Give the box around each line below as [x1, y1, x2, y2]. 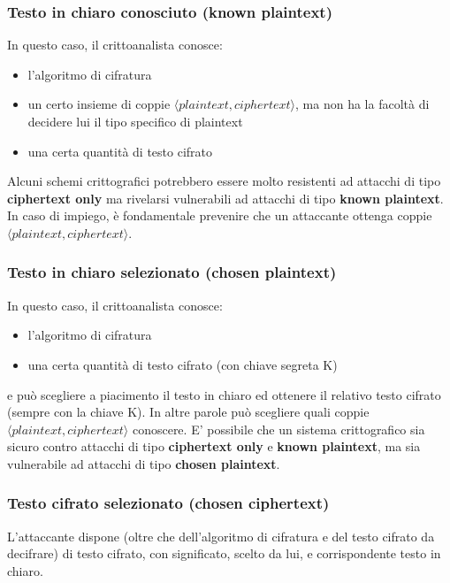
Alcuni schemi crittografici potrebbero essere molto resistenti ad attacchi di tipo [7, 172, 441, 190]
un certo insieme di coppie [27, 95, 171, 113]
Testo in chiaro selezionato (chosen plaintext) [7, 261, 337, 283]
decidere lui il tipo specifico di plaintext [27, 112, 243, 130]
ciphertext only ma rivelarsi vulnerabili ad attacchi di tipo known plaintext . [7, 188, 444, 207]
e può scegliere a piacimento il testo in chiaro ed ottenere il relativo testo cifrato [7, 385, 441, 403]
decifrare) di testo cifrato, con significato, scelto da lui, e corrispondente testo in [7, 544, 441, 563]
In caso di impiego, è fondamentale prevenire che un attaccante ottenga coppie [7, 206, 432, 225]
